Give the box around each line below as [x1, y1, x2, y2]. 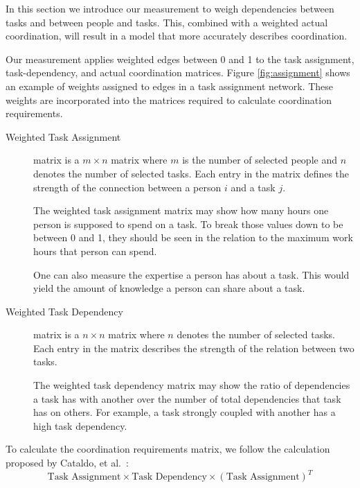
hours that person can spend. [33, 243, 157, 258]
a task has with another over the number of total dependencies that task [33, 391, 341, 406]
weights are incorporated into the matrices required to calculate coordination [6, 92, 332, 107]
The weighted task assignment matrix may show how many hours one [33, 203, 329, 218]
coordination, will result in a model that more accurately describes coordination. [6, 28, 348, 43]
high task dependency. [33, 418, 127, 433]
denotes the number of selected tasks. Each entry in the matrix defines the [33, 166, 350, 180]
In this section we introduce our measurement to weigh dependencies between [6, 1, 334, 15]
